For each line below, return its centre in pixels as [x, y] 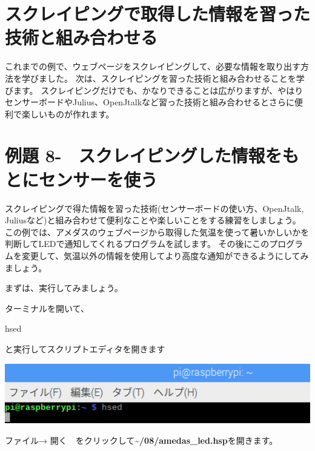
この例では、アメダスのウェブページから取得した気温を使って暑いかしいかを [157, 232]
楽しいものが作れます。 [68, 114]
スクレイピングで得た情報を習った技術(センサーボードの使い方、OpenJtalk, [154, 208]
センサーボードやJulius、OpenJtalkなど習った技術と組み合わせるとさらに [150, 102]
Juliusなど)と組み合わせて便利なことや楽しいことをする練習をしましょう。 [153, 220]
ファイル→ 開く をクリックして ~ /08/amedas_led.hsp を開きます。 [141, 440]
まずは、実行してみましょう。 [64, 288]
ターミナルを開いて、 [47, 308]
